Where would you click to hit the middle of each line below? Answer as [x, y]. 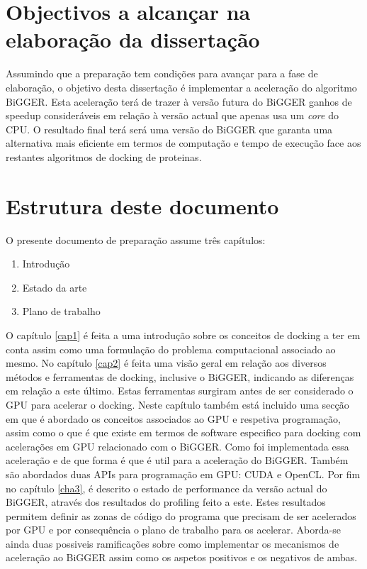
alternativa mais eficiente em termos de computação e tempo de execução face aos [183, 143]
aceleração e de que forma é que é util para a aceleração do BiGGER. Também [177, 460]
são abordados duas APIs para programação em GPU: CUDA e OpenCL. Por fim [183, 474]
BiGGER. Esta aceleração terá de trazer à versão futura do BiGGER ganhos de [179, 101]
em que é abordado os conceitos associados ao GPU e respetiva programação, [173, 418]
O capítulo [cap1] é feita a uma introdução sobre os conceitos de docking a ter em [183, 335]
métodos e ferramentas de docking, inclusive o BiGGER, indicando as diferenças [180, 376]
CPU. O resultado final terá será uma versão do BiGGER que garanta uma [169, 129]
